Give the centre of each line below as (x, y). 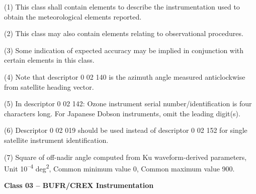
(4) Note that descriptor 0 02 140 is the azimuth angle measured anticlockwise (125, 76)
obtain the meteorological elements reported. (73, 16)
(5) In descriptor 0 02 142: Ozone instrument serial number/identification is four (128, 104)
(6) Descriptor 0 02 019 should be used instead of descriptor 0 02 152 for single (126, 130)
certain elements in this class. (49, 60)
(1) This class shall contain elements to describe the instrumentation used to (122, 7)
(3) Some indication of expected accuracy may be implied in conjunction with (124, 50)
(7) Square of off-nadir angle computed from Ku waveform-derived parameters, (125, 157)
